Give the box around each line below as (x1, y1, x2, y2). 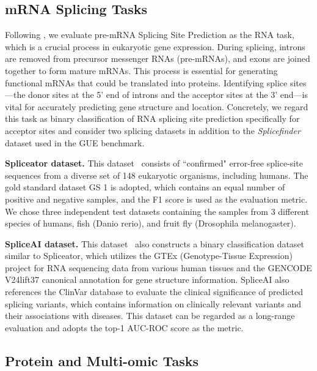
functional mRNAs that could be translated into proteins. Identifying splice (5, 76, 288, 89)
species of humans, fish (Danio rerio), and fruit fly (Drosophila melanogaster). (5, 217, 296, 230)
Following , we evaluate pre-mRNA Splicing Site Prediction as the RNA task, (5, 28, 294, 41)
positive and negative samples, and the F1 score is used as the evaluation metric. (5, 192, 308, 205)
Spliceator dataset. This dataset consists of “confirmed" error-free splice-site (5, 157, 303, 170)
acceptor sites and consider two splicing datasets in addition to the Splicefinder (5, 124, 301, 137)
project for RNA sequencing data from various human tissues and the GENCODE (5, 261, 312, 274)
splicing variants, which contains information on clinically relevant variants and (5, 297, 302, 310)
